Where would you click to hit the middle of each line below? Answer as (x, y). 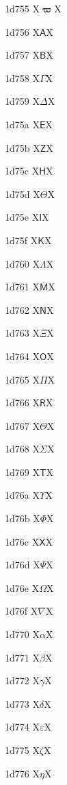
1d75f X (22, 240)
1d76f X (22, 611)
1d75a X (22, 124)
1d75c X (22, 171)
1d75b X (23, 147)
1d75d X (23, 193)
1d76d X (23, 565)
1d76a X (22, 495)
